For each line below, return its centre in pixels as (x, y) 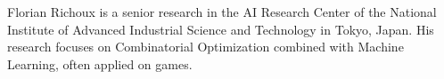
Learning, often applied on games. (100, 63)
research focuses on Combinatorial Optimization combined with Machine (206, 47)
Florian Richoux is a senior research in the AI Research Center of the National (222, 12)
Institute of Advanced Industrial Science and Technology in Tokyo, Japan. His (221, 29)
